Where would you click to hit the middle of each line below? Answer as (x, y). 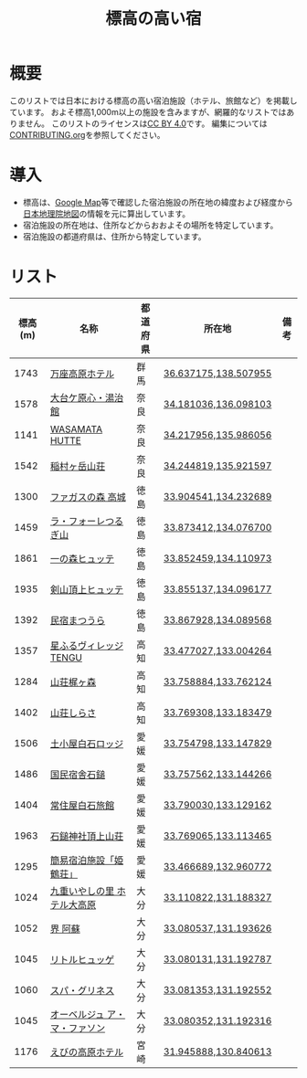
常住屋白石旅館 (82, 805)
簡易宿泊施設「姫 (87, 860)
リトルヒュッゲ (82, 959)
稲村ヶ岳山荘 (78, 466)
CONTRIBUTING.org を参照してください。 (87, 134)
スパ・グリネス (82, 990)
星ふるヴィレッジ (87, 645)
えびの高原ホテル (87, 1052)
